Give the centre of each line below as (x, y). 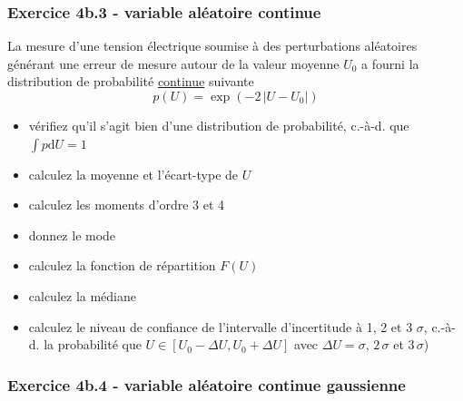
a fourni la (390, 63)
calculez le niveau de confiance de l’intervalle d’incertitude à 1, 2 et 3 (221, 326)
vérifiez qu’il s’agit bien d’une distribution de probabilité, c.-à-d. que (219, 125)
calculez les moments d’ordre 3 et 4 (127, 205)
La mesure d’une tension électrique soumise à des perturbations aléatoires (212, 46)
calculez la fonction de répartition (122, 265)
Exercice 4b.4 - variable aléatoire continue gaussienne (207, 384)
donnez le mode (72, 235)
